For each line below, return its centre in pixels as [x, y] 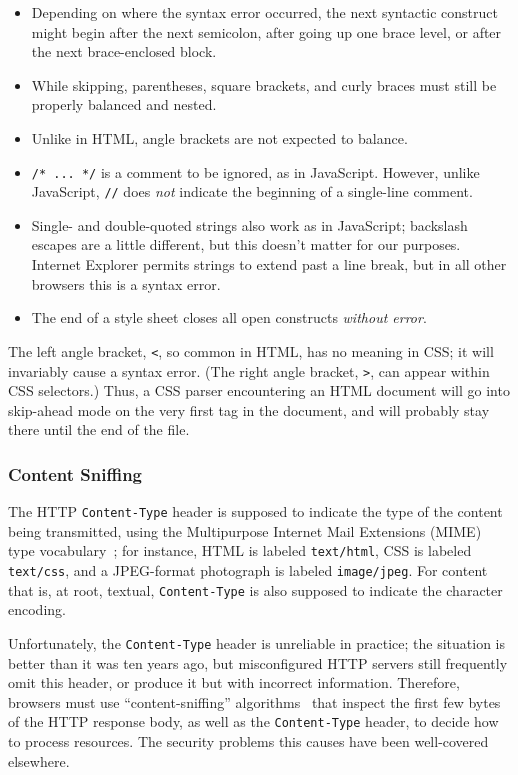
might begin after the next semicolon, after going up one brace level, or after [266, 31]
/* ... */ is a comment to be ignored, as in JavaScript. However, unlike [255, 171]
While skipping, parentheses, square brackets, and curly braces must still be [264, 84]
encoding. [37, 609]
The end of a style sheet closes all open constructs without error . [229, 317]
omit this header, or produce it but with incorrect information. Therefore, [234, 682]
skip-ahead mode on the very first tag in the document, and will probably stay [249, 409]
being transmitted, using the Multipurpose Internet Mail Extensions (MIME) [245, 530]
